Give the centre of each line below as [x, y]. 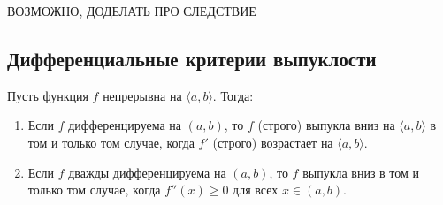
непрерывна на [142, 95]
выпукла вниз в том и [361, 172]
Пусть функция [48, 95]
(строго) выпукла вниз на [326, 125]
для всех [256, 190]
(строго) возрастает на [273, 142]
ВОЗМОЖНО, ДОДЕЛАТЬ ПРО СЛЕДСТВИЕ [132, 11]
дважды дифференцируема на [147, 172]
